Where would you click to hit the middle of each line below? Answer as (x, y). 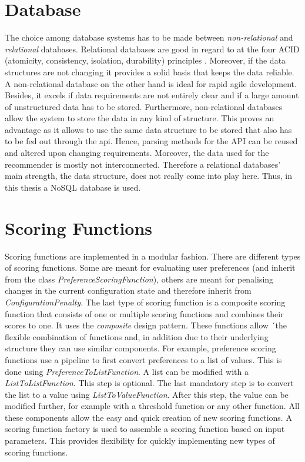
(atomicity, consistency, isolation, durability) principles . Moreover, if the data (145, 60)
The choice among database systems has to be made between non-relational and (149, 37)
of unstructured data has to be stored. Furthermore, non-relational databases (144, 106)
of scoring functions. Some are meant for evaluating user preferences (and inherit (150, 267)
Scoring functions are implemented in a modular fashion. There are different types (153, 256)
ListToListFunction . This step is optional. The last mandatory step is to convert (149, 383)
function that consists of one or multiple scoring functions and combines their (144, 313)
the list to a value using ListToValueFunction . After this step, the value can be (147, 394)
